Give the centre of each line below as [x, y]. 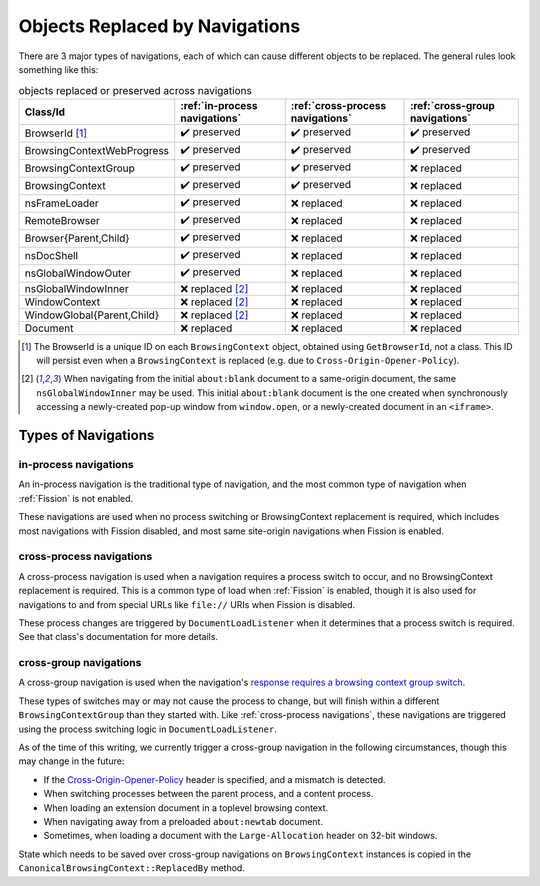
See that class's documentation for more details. [118, 637]
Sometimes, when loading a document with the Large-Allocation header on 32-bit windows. [240, 836]
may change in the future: [71, 761]
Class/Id [44, 112]
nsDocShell [51, 256]
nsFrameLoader [61, 203]
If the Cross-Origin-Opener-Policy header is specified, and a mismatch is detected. [214, 779]
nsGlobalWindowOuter [78, 273]
